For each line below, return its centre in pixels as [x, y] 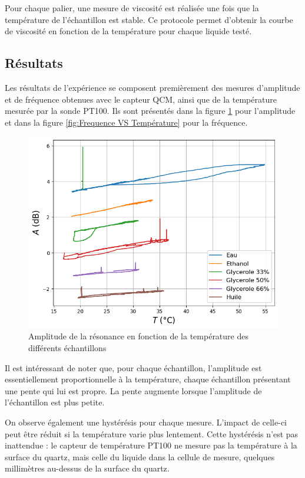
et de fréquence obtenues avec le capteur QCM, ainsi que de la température [141, 99]
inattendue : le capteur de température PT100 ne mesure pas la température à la [151, 445]
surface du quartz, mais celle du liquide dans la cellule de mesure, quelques [140, 456]
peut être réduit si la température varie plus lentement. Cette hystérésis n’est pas [152, 433]
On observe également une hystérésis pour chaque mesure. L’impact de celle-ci [146, 422]
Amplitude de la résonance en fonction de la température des [138, 336]
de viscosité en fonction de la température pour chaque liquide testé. [128, 31]
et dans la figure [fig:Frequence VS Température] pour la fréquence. [126, 122]
